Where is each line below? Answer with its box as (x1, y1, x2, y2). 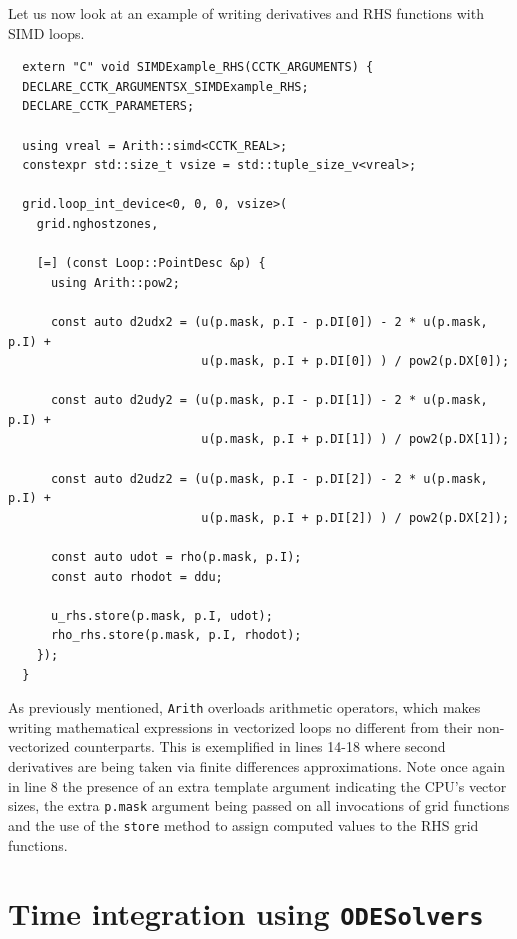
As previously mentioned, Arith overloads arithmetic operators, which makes (8, 697, 481, 718)
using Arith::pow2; (50, 275, 180, 290)
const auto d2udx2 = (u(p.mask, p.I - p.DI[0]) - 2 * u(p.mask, (50, 314, 488, 329)
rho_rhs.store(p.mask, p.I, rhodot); (50, 628, 302, 643)
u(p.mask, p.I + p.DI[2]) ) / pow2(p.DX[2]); (201, 510, 510, 525)
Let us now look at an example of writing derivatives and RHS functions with (8, 3, 484, 23)
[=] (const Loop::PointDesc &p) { (36, 256, 266, 271)
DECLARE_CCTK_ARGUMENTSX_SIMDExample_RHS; (22, 79, 309, 94)
